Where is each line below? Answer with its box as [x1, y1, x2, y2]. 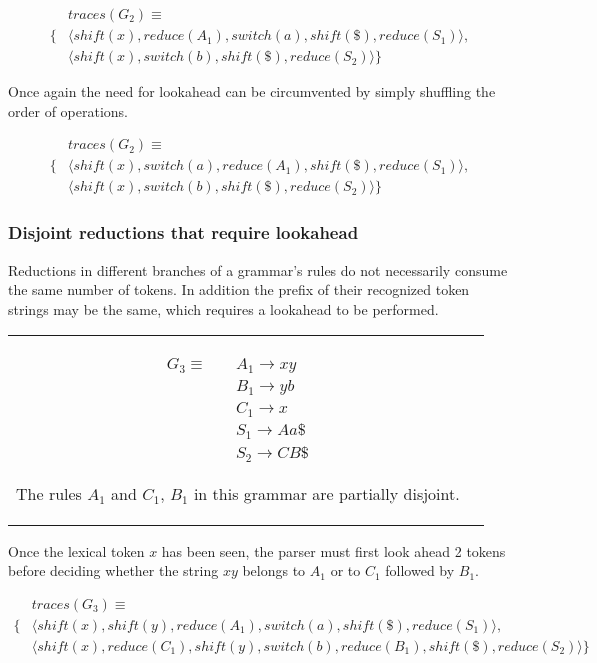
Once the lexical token [8, 540, 145, 561]
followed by [385, 560, 455, 581]
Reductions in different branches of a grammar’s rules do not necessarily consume [8, 259, 508, 280]
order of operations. [8, 100, 128, 121]
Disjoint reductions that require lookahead [8, 220, 359, 245]
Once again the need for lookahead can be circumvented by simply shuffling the [8, 81, 496, 102]
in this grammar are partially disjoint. [193, 481, 460, 505]
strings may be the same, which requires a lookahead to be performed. [8, 298, 439, 319]
